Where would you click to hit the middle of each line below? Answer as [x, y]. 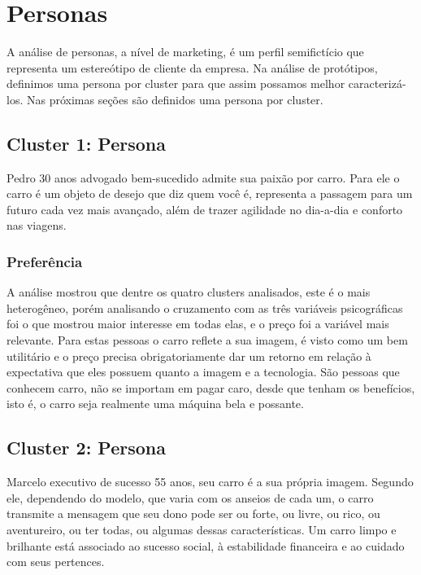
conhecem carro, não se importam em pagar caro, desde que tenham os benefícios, [211, 387]
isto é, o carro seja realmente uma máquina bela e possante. [155, 404]
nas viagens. [37, 225]
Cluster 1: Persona [86, 143]
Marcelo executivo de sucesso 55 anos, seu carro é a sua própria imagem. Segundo [210, 482]
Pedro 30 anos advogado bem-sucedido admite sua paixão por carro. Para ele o [203, 177]
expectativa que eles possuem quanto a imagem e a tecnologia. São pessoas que [203, 372]
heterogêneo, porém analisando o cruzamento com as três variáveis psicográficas [205, 307]
